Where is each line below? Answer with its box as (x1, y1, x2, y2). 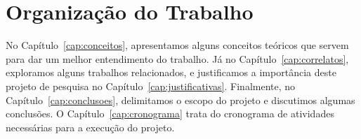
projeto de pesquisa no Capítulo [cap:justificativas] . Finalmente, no (6, 78, 296, 93)
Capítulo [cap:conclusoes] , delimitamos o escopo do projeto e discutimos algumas (6, 92, 355, 107)
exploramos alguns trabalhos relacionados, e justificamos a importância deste (6, 65, 336, 80)
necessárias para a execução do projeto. (6, 119, 175, 134)
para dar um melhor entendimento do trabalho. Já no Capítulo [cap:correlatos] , (6, 51, 349, 66)
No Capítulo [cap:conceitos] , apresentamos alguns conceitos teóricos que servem (6, 38, 349, 52)
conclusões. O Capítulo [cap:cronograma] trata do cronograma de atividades (6, 106, 334, 121)
